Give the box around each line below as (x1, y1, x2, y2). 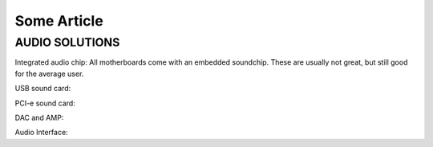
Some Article (14, 12, 103, 30)
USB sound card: (14, 84, 71, 93)
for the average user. (14, 69, 84, 78)
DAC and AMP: (14, 113, 64, 122)
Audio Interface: (14, 128, 68, 137)
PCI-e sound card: (14, 98, 75, 108)
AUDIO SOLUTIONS (14, 35, 120, 50)
